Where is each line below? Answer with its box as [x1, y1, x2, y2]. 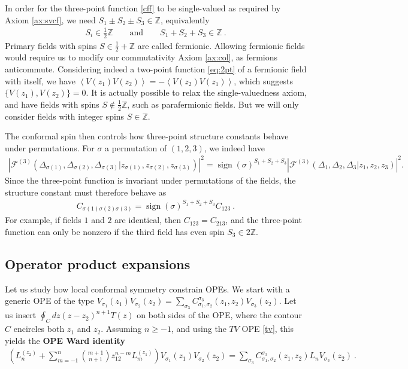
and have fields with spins [5, 97, 99, 110]
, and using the [171, 322, 226, 335]
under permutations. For [5, 141, 95, 154]
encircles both [13, 322, 65, 335]
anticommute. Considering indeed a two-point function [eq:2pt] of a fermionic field [5, 62, 307, 75]
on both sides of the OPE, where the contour [137, 309, 302, 321]
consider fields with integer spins [5, 109, 125, 122]
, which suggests [234, 74, 293, 87]
